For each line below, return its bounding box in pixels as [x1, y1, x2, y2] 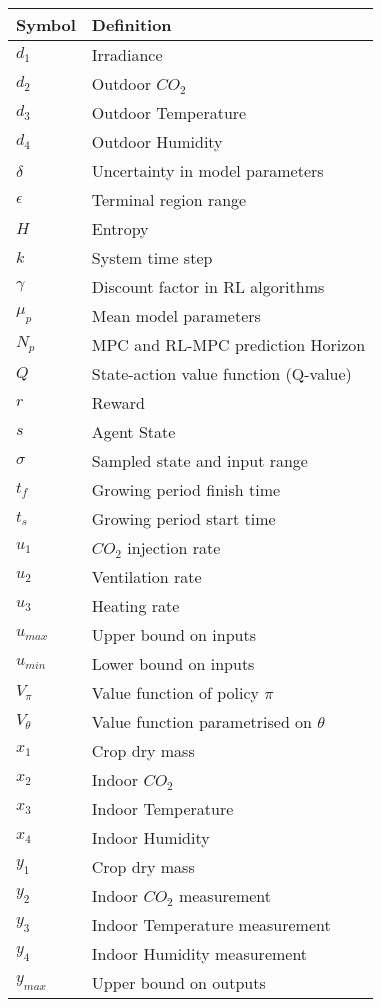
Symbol [16, 13, 76, 36]
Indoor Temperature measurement [91, 913, 331, 936]
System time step [91, 246, 213, 269]
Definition [91, 13, 172, 36]
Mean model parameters [91, 304, 261, 327]
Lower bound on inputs [91, 652, 255, 675]
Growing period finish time [91, 478, 281, 501]
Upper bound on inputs [91, 623, 256, 646]
